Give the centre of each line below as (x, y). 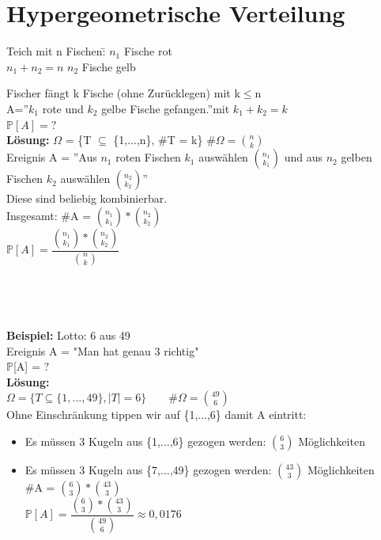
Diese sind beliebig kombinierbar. (87, 198)
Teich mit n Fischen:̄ (56, 51)
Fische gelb (109, 66)
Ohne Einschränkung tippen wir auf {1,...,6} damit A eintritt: (157, 415)
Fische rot (148, 51)
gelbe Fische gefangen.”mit (166, 108)
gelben (356, 157)
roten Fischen (148, 157)
